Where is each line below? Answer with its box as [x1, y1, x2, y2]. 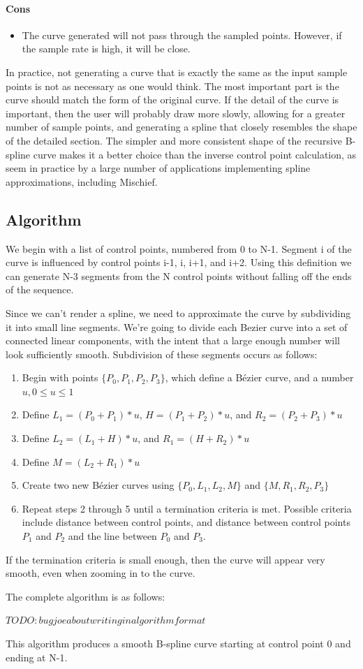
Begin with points [22, 370, 98, 385]
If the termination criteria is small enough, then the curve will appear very [6, 552, 325, 566]
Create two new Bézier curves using [22, 478, 175, 492]
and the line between [68, 529, 157, 543]
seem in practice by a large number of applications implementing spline [6, 161, 311, 175]
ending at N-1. [6, 649, 68, 664]
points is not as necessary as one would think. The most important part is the [6, 78, 339, 93]
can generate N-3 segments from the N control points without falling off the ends [6, 268, 352, 283]
